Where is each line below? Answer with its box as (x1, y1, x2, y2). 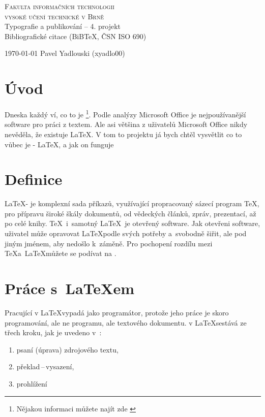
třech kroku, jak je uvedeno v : (5, 327, 102, 338)
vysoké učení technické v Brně (5, 11, 104, 21)
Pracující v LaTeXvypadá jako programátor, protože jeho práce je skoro (5, 307, 229, 317)
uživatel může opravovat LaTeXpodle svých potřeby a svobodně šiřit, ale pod (5, 228, 247, 239)
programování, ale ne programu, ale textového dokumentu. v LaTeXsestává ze (5, 317, 247, 328)
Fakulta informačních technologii (5, 1, 114, 11)
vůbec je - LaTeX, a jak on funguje (5, 139, 114, 149)
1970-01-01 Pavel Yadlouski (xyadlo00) (5, 48, 125, 58)
